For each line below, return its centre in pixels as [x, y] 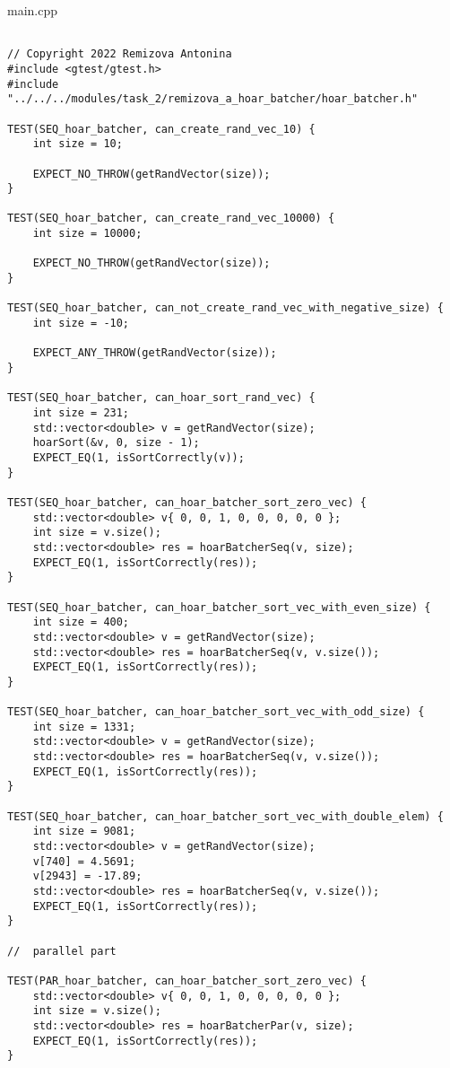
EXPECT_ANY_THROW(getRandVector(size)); [155, 353]
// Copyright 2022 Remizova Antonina [120, 54]
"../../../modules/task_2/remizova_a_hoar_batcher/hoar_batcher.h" [213, 99]
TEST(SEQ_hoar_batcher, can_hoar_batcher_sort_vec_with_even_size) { [219, 607]
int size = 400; [81, 622]
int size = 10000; [87, 234]
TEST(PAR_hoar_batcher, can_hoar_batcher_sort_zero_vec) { [187, 980]
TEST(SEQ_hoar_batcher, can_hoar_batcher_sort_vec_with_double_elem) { [225, 816]
